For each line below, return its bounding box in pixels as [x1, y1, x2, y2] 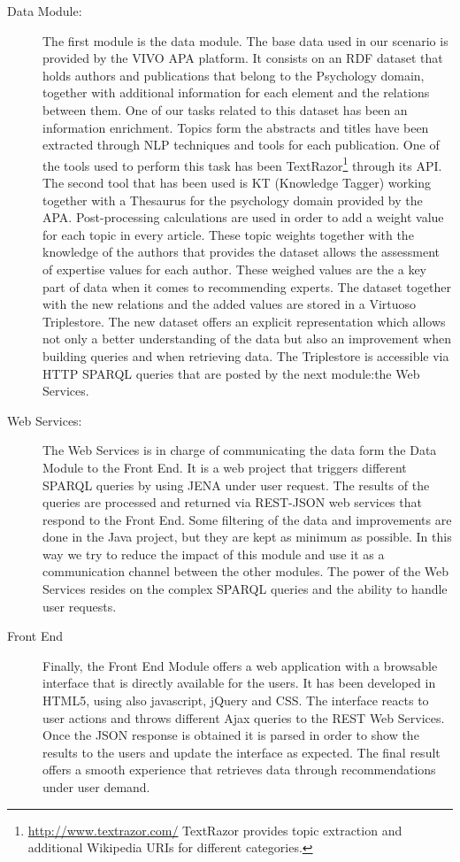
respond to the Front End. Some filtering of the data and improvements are [42, 510, 452, 528]
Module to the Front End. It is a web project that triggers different [42, 458, 407, 476]
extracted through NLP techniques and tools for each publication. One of [42, 135, 440, 154]
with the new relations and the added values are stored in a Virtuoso [42, 295, 417, 313]
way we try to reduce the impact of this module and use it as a [42, 544, 385, 563]
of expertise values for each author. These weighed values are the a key [42, 259, 427, 278]
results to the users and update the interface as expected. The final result [42, 743, 441, 761]
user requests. [42, 596, 117, 615]
